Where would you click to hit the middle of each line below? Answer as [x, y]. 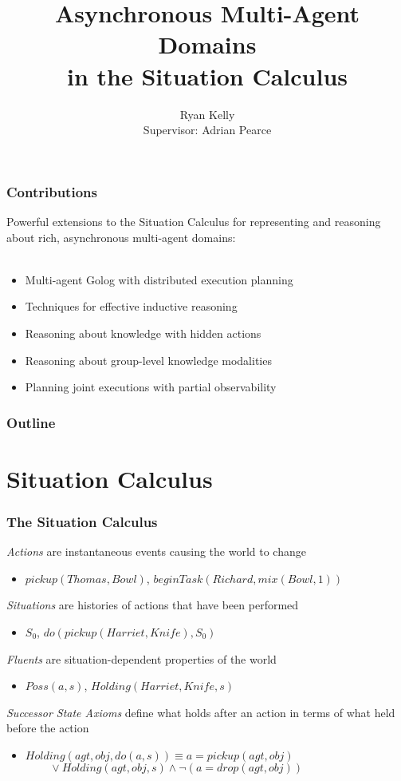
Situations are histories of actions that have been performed [153, 605]
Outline [31, 422]
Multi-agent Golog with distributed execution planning [159, 279]
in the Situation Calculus [207, 75]
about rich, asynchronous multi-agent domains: [121, 237]
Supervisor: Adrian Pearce [207, 130]
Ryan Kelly [207, 114]
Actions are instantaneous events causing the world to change [156, 551]
